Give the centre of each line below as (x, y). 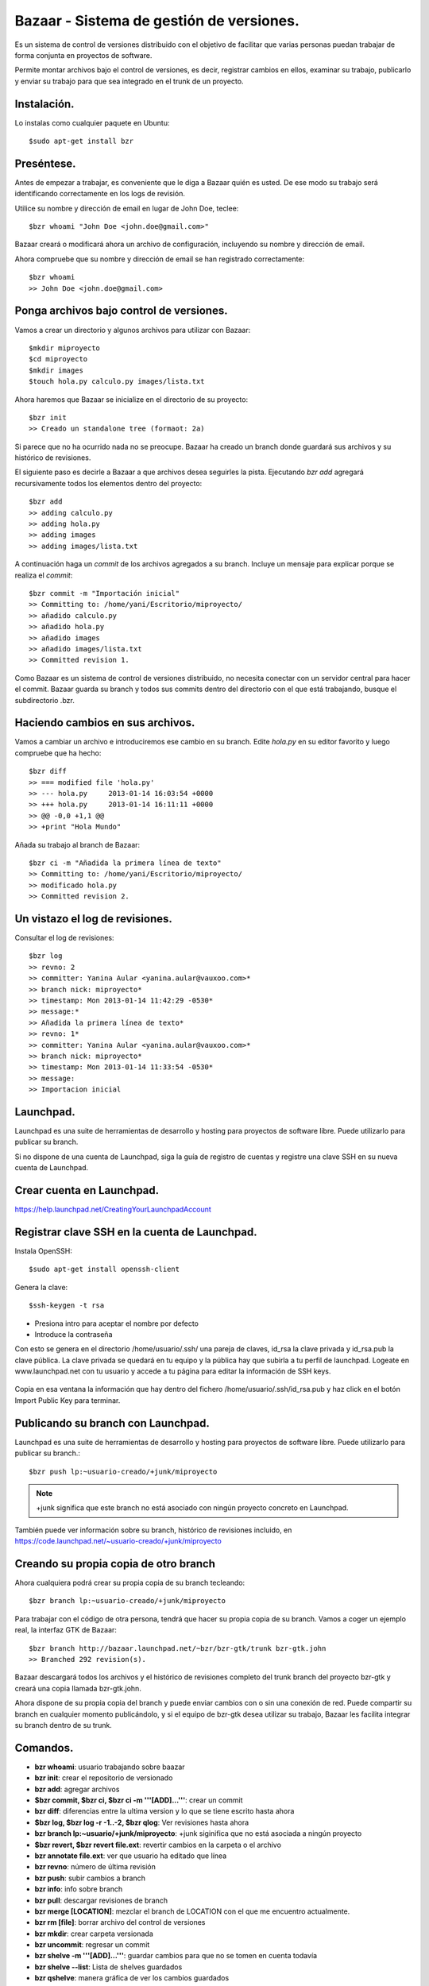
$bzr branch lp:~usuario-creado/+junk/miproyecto (128, 1601)
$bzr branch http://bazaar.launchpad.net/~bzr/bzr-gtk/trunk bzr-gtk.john (178, 1648)
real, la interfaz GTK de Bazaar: (66, 1630)
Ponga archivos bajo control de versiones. (121, 311)
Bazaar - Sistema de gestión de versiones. (157, 21)
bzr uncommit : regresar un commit (92, 1945)
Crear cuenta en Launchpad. (87, 1190)
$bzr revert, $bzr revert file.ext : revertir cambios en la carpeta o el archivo (158, 1845)
